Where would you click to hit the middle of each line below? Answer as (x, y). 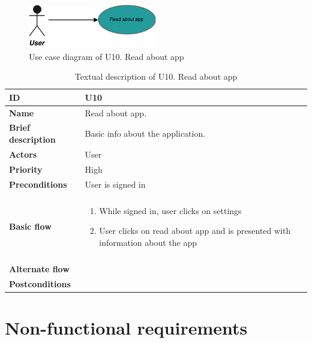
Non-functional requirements (126, 328)
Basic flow (30, 226)
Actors (23, 154)
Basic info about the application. (145, 133)
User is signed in (115, 184)
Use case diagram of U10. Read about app (106, 56)
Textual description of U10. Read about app (156, 76)
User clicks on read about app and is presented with (195, 231)
